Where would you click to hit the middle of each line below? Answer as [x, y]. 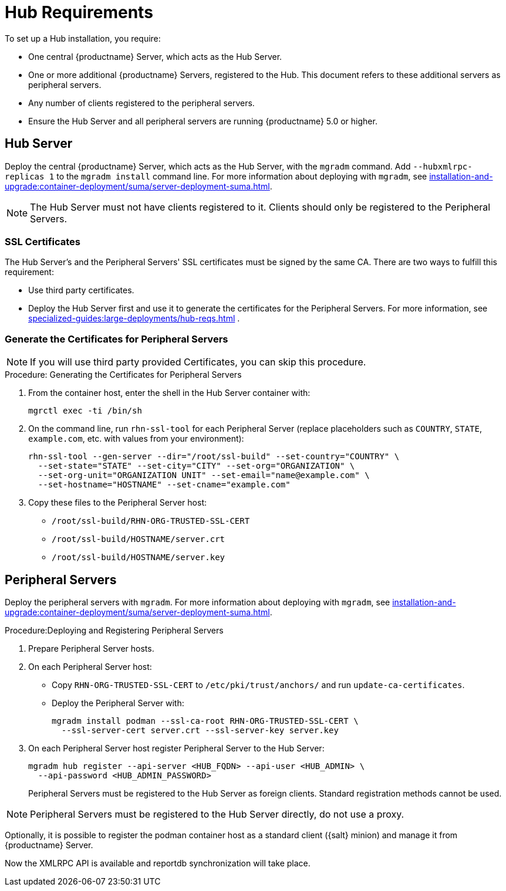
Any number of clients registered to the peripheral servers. [141, 103]
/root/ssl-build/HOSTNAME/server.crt [139, 539]
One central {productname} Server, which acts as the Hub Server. [155, 56]
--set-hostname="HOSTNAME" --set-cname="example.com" [164, 485]
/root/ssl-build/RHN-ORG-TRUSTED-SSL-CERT [151, 521]
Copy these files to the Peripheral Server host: [117, 503]
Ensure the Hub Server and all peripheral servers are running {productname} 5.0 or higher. [203, 121]
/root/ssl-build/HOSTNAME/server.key [139, 558]
